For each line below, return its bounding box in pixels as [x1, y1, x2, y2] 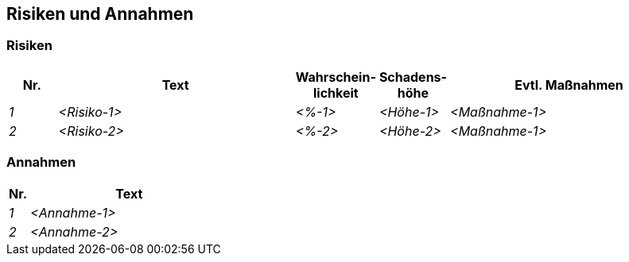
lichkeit [313, 84, 359, 101]
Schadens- [379, 68, 448, 85]
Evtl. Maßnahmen [514, 76, 623, 93]
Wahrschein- [295, 68, 376, 85]
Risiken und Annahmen [6, 4, 194, 24]
